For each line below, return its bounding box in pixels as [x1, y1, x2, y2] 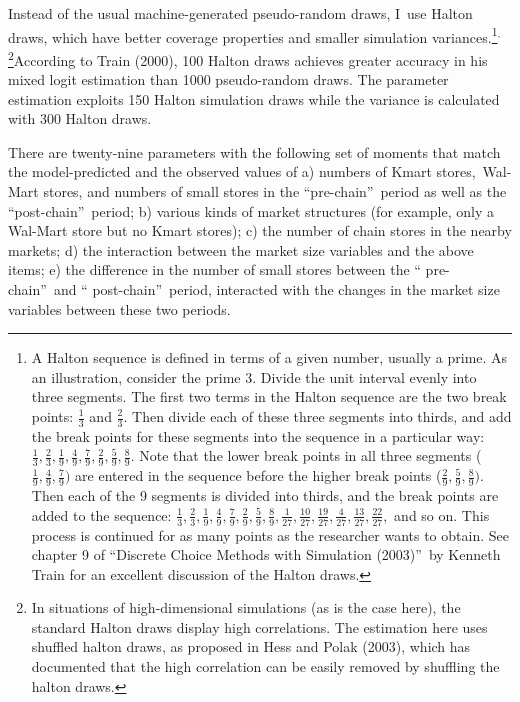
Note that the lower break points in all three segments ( [139, 445, 482, 466]
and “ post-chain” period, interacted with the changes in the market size [53, 279, 500, 300]
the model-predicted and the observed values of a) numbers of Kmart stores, [8, 161, 476, 182]
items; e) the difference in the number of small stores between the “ [8, 259, 421, 280]
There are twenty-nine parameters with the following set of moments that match [8, 141, 501, 162]
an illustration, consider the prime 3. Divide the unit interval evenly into [31, 366, 477, 387]
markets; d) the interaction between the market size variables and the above [8, 239, 474, 260]
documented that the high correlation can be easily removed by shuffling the [31, 656, 500, 677]
